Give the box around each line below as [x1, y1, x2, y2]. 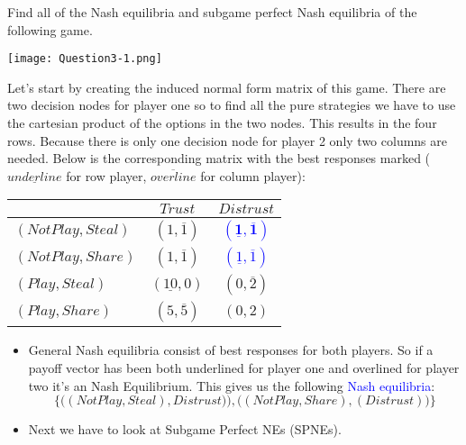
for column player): [200, 166, 306, 185]
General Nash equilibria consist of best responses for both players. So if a [28, 341, 434, 359]
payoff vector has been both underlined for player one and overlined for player [28, 359, 460, 377]
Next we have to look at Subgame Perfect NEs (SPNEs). [28, 420, 342, 439]
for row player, [66, 166, 147, 185]
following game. [7, 20, 93, 39]
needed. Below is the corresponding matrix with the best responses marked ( [7, 149, 431, 168]
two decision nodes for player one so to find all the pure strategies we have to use [7, 95, 456, 114]
